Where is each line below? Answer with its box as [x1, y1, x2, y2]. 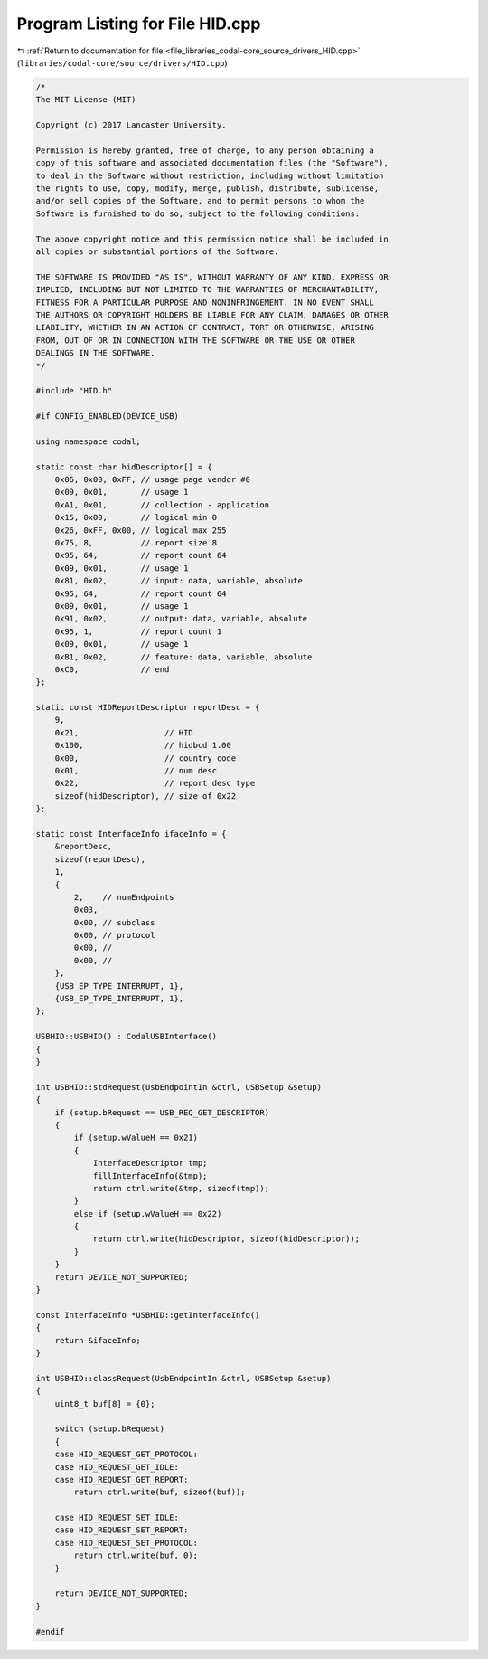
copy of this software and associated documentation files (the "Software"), [35, 158, 389, 168]
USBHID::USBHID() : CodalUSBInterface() [35, 1031, 217, 1042]
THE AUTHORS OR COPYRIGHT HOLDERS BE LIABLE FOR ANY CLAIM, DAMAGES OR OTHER [35, 309, 389, 320]
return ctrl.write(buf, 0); [73, 1550, 199, 1560]
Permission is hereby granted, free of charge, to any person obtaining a [35, 145, 375, 156]
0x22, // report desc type [54, 778, 256, 789]
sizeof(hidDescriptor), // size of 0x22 [54, 791, 237, 801]
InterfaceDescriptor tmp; [92, 1158, 208, 1169]
